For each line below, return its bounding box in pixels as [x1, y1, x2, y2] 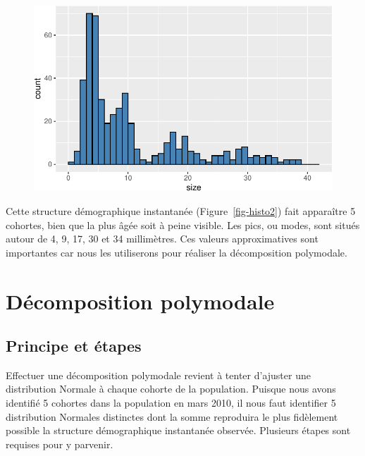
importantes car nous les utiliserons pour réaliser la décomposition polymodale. [6, 245, 347, 259]
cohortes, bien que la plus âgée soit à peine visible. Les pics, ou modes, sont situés [6, 217, 360, 232]
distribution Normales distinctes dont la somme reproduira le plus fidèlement [6, 409, 338, 424]
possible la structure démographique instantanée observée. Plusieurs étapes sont [6, 423, 351, 438]
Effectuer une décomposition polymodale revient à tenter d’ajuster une [6, 367, 311, 382]
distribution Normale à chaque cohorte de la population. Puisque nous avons [6, 381, 336, 396]
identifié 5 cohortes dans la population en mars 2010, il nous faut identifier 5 [6, 395, 336, 410]
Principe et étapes [6, 335, 142, 357]
